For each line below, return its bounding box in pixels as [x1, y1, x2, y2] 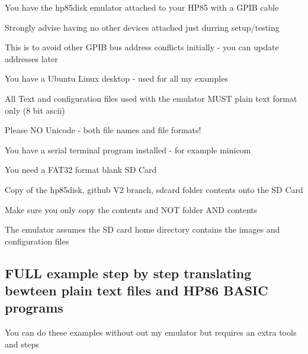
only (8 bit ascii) [5, 104, 65, 116]
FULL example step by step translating [5, 263, 252, 282]
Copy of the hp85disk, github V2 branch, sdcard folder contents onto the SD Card [5, 183, 303, 195]
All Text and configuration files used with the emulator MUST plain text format [5, 92, 297, 104]
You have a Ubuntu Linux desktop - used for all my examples [5, 72, 228, 85]
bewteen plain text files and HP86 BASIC [5, 281, 268, 300]
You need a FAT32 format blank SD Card [5, 163, 157, 176]
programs [5, 298, 63, 317]
